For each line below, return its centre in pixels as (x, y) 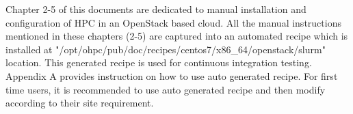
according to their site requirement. (80, 103)
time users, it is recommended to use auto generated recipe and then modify (166, 89)
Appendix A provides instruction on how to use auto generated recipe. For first (172, 75)
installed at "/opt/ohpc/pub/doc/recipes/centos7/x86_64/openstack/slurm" (166, 49)
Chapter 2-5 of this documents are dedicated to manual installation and (156, 9)
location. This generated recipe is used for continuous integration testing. (159, 62)
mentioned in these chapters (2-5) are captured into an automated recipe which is (177, 36)
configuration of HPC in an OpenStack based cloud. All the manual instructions (173, 22)
